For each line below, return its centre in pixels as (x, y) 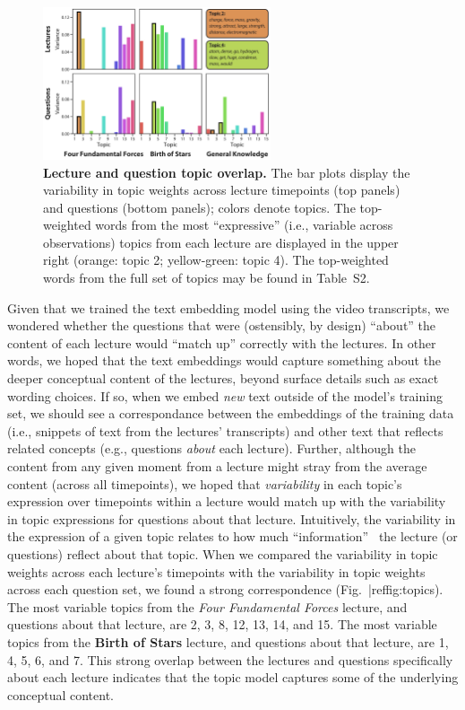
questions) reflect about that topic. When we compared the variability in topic (223, 553)
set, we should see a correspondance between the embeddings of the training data (231, 413)
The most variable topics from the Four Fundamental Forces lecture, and (207, 606)
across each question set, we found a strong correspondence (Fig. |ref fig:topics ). (225, 589)
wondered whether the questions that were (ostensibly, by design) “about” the (222, 325)
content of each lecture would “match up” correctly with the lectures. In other (222, 342)
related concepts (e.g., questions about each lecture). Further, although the (211, 448)
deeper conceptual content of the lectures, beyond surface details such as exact (223, 378)
